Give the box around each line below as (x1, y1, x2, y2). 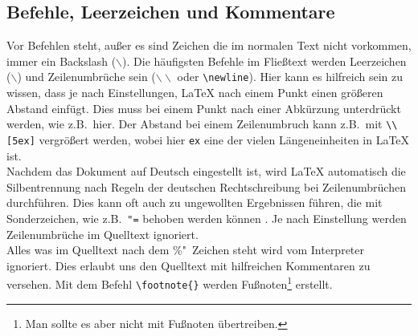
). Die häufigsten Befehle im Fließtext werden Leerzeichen (122, 52, 407, 69)
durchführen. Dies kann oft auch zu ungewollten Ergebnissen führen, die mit (6, 194, 383, 211)
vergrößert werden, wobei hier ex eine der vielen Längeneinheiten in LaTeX (39, 131, 410, 148)
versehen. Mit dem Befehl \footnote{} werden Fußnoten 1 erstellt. (6, 273, 333, 293)
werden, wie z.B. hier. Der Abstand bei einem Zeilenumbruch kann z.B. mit (6, 115, 383, 132)
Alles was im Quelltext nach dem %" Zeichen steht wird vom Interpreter (6, 241, 365, 258)
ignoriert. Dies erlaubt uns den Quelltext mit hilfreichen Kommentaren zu (6, 257, 371, 273)
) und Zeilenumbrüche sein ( (17, 68, 156, 85)
